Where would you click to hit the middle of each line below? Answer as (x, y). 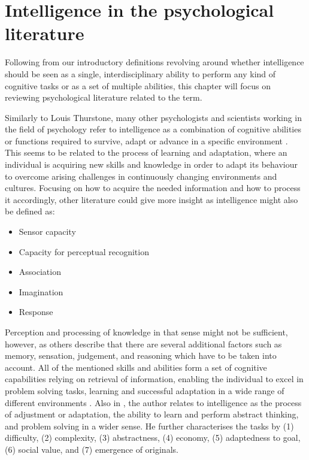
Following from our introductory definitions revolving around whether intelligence (154, 62)
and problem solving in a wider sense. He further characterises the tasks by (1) (149, 426)
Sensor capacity (47, 231)
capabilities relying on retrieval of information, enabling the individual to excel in (154, 379)
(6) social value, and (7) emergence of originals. (92, 449)
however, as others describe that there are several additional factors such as (143, 344)
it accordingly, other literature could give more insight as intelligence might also (152, 199)
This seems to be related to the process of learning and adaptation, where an (146, 152)
